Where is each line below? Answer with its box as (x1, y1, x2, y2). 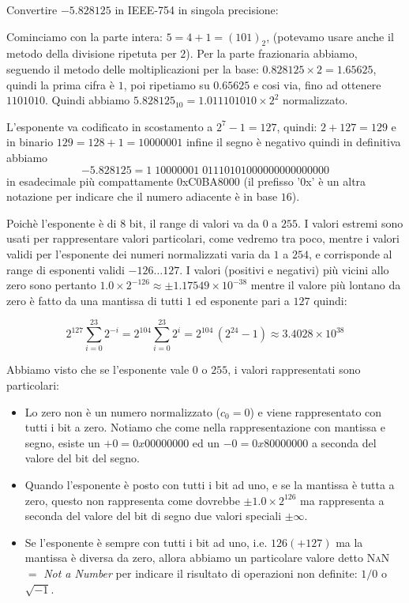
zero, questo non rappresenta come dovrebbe (24, 492, 240, 508)
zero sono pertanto (6, 277, 96, 293)
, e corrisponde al (308, 245, 392, 262)
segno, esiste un (24, 434, 100, 450)
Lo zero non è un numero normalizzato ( (24, 403, 221, 420)
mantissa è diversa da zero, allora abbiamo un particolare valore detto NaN (24, 549, 390, 566)
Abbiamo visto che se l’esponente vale (6, 361, 189, 378)
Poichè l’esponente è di (6, 214, 117, 231)
